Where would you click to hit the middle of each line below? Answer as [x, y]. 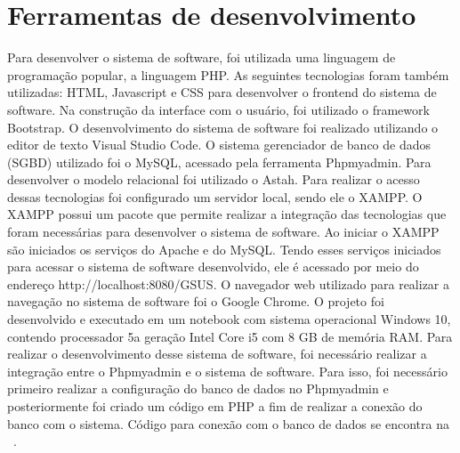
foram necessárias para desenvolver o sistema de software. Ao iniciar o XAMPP [223, 232]
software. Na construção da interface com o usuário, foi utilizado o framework [218, 109]
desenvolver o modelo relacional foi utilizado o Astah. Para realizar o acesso [214, 179]
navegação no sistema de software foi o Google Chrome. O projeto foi [196, 301]
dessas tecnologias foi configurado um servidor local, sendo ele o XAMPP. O [215, 196]
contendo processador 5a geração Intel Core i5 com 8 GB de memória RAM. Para [230, 336]
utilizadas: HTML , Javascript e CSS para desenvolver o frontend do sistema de [222, 92]
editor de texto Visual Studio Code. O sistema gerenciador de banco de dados [219, 145]
